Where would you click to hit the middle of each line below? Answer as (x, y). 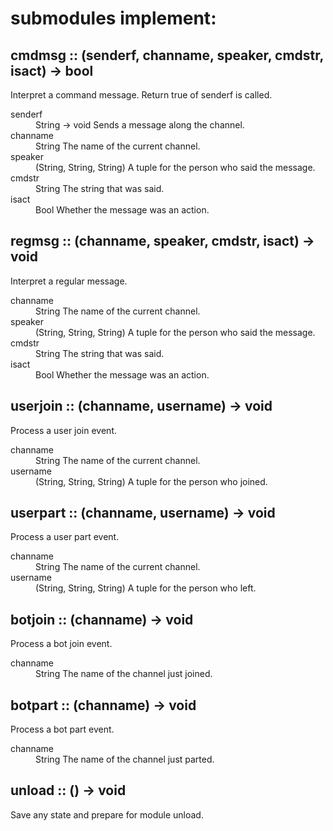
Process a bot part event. (62, 729)
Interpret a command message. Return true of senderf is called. (141, 95)
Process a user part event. (65, 537)
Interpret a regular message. (69, 281)
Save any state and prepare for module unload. (107, 814)
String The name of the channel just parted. (125, 759)
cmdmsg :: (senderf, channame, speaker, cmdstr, (167, 55)
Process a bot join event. (61, 644)
